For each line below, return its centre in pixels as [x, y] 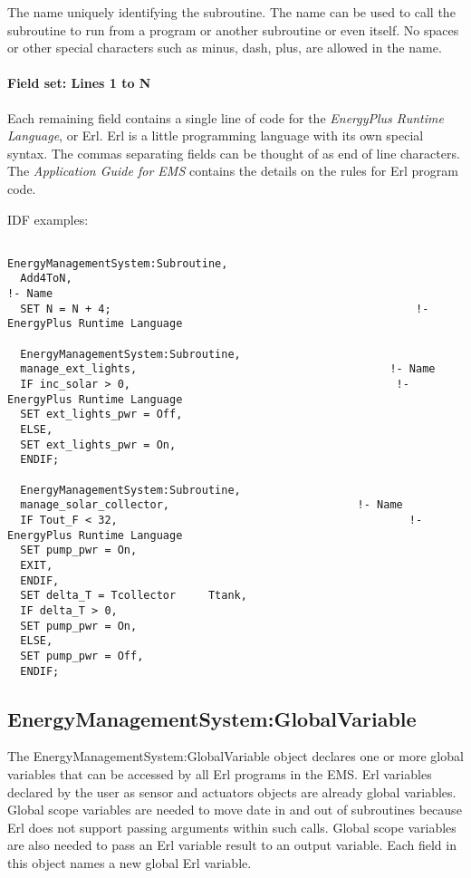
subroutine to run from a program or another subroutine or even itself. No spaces [233, 29]
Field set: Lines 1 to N [79, 83]
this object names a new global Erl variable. [130, 862]
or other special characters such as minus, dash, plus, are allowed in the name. [225, 48]
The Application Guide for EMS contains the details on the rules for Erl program [233, 171]
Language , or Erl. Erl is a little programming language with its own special [216, 135]
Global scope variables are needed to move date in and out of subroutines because [235, 810]
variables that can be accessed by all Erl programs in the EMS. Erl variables [220, 773]
